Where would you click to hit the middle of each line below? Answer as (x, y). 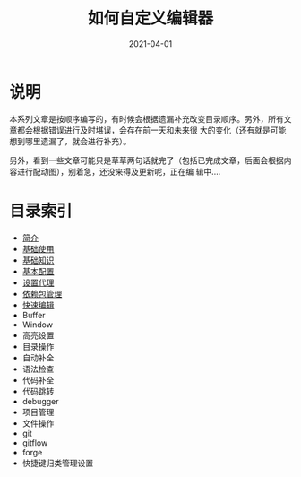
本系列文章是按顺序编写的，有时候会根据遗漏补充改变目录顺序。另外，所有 (146, 118)
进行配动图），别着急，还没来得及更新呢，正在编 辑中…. (119, 171)
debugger (40, 401)
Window (38, 325)
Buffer (34, 315)
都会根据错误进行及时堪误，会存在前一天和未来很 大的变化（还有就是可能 (151, 130)
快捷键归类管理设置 (58, 463)
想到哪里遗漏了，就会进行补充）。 (70, 141)
